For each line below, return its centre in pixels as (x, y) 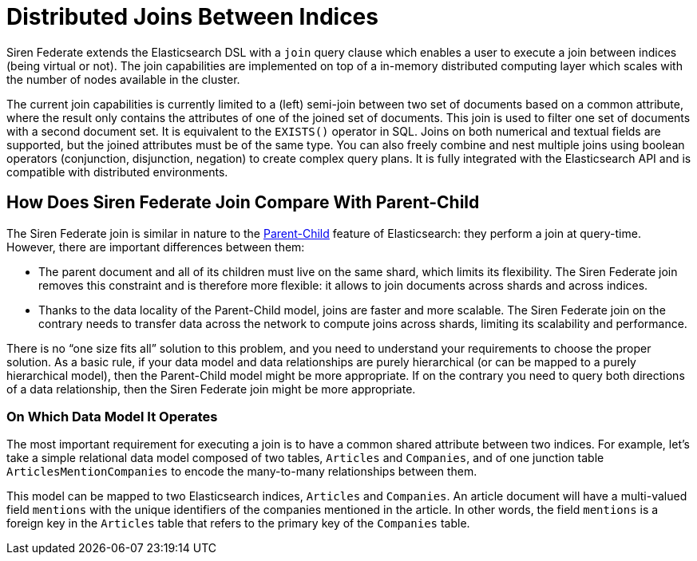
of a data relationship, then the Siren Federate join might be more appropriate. (211, 389)
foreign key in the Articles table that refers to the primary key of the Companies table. (238, 523)
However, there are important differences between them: (156, 247)
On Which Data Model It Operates (112, 416)
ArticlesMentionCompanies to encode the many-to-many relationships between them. (242, 472)
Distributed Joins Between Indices (192, 17)
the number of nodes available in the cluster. (123, 79)
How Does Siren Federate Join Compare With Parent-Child (243, 203)
